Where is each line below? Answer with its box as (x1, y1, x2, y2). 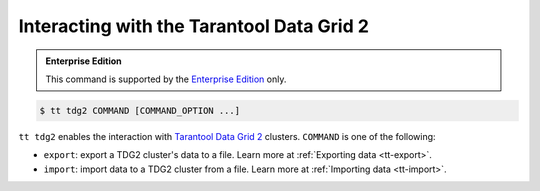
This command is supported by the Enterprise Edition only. (45, 73, 287, 85)
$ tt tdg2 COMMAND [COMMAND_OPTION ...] (39, 105, 240, 116)
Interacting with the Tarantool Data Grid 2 (18, 15, 370, 37)
